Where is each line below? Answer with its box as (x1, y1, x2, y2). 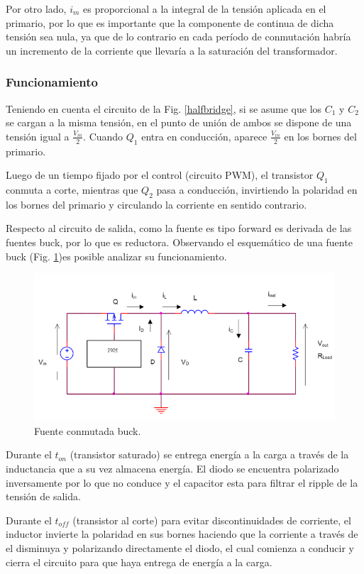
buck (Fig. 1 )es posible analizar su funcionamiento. (6, 248, 227, 263)
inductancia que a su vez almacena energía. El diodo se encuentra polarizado (6, 461, 339, 475)
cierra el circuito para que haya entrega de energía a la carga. (6, 554, 272, 569)
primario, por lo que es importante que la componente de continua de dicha (6, 15, 334, 30)
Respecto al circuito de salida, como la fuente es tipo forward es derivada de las (6, 221, 352, 236)
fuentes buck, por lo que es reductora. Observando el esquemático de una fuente (6, 234, 353, 249)
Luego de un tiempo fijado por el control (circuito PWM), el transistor (6, 167, 314, 182)
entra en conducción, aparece (141, 128, 268, 143)
